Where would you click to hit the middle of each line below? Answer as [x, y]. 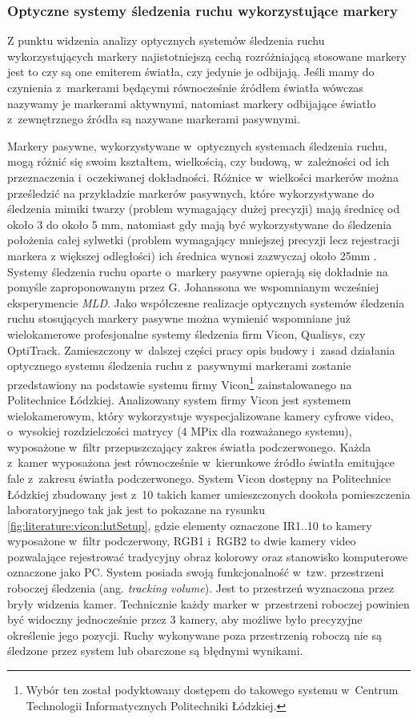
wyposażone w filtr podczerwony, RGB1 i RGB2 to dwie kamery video [182, 541]
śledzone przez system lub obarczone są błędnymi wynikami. [155, 651]
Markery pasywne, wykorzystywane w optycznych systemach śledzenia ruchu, [197, 145]
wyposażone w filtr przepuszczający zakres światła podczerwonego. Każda [189, 446]
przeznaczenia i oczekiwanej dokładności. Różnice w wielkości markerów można [203, 177]
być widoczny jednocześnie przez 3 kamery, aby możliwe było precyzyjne [185, 619]
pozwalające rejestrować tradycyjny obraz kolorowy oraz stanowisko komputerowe [208, 556]
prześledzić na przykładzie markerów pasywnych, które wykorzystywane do [191, 193]
